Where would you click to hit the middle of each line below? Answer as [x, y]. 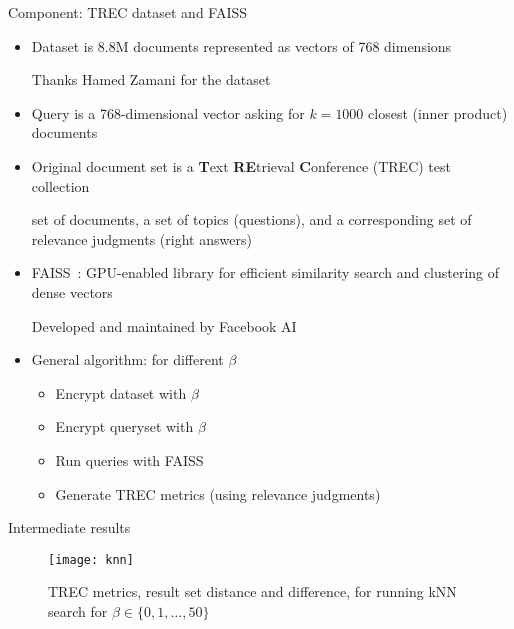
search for [78, 610]
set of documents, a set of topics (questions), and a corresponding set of [251, 219]
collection [60, 185]
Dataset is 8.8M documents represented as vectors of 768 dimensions [241, 45]
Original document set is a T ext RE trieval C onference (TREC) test [241, 165]
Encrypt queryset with [124, 426]
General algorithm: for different [127, 359]
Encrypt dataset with [121, 392]
